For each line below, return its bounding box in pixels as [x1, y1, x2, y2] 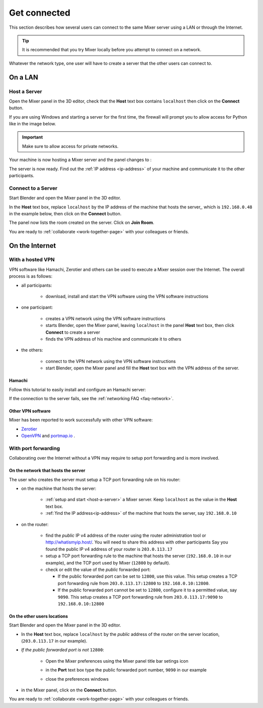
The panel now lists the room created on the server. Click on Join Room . [9, 220, 154, 225]
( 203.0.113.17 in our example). [21, 638, 88, 644]
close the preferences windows [45, 676, 109, 682]
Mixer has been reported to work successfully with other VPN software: [9, 417, 153, 423]
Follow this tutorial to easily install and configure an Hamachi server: [9, 386, 146, 392]
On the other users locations [9, 613, 68, 619]
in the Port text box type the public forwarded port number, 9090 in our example [45, 667, 207, 673]
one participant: [21, 304, 53, 310]
